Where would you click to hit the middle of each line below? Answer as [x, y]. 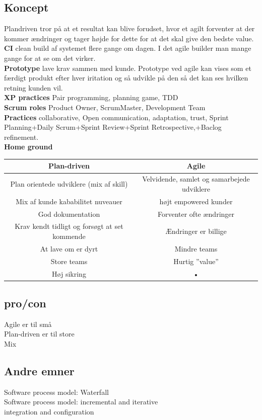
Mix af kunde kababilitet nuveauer [69, 201]
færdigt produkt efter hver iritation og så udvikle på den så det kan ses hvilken [126, 78]
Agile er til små [28, 324]
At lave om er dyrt [69, 248]
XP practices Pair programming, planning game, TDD [91, 97]
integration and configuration [49, 411]
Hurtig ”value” [196, 261]
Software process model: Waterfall [56, 392]
